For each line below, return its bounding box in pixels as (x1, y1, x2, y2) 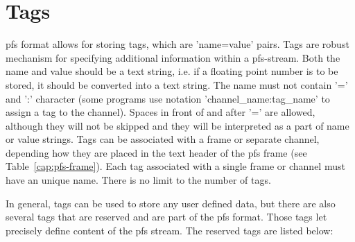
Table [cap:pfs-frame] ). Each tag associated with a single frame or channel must (6, 159, 345, 173)
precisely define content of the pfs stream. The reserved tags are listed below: (6, 223, 334, 237)
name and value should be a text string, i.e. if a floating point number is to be (6, 64, 338, 78)
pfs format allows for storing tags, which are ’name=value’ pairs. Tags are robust (6, 37, 349, 51)
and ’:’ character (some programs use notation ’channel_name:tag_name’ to (6, 91, 330, 105)
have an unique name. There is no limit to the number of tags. (6, 173, 271, 187)
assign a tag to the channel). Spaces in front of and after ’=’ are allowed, (6, 105, 315, 119)
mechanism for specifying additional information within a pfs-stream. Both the (6, 50, 340, 64)
